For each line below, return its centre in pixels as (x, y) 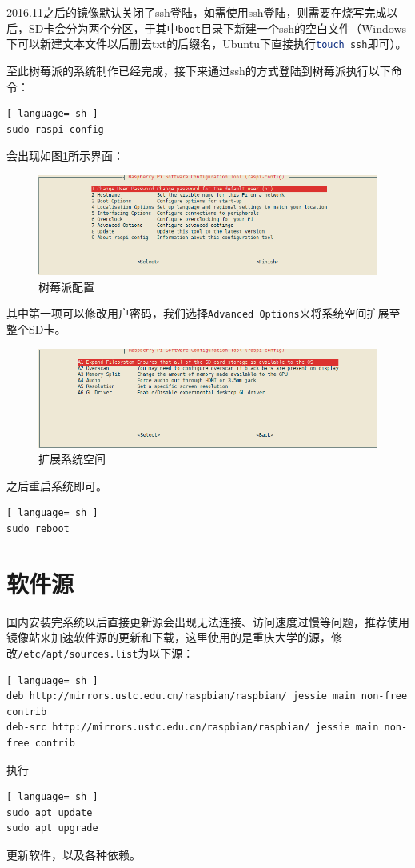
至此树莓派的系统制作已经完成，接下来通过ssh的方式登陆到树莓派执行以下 (199, 70)
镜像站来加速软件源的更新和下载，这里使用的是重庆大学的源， (169, 637)
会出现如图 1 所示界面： (65, 156)
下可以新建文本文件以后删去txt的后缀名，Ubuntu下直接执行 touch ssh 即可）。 (207, 44)
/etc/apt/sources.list (78, 654)
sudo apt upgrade (52, 828)
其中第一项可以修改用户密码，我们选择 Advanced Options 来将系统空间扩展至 (204, 313)
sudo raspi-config (55, 129)
